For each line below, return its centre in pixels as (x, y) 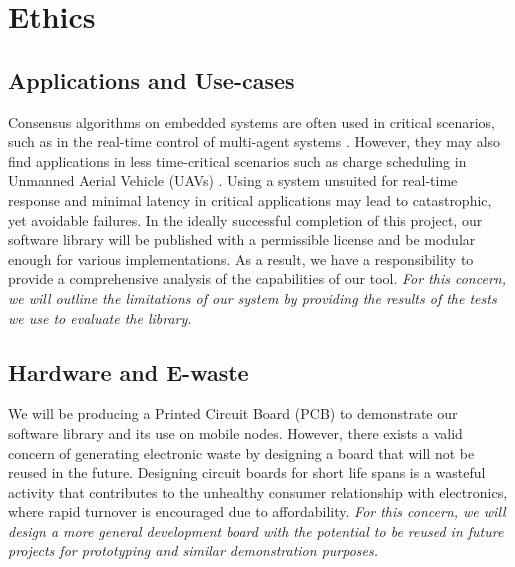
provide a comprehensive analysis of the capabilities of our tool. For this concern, (257, 278)
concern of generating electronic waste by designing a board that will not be (241, 452)
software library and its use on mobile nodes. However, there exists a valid (235, 432)
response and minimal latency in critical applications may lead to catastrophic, (250, 199)
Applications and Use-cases (151, 79)
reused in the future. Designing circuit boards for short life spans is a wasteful (247, 472)
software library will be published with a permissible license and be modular (242, 239)
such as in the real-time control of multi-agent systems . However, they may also (254, 141)
